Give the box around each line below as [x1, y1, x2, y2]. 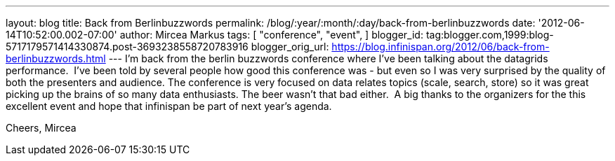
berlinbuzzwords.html [6, 52, 106, 64]
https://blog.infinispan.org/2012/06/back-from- [331, 41, 550, 52]
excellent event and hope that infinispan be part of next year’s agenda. [6, 100, 332, 112]
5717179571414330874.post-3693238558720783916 [6, 41, 249, 52]
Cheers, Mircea [6, 122, 77, 134]
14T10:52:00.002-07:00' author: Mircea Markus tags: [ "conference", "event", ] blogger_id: [6, 29, 423, 41]
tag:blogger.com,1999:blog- [425, 29, 554, 41]
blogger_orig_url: [251, 41, 329, 52]
